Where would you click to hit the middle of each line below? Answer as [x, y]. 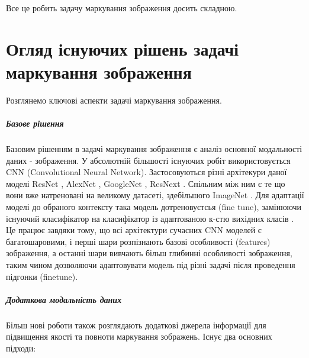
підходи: [21, 348]
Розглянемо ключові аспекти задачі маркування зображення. [114, 100]
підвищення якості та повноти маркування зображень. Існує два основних [139, 336]
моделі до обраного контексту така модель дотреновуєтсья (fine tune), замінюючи [154, 207]
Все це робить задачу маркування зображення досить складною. [122, 8]
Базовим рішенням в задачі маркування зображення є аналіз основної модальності [154, 149]
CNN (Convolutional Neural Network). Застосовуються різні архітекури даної [147, 172]
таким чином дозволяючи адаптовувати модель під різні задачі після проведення [151, 265]
